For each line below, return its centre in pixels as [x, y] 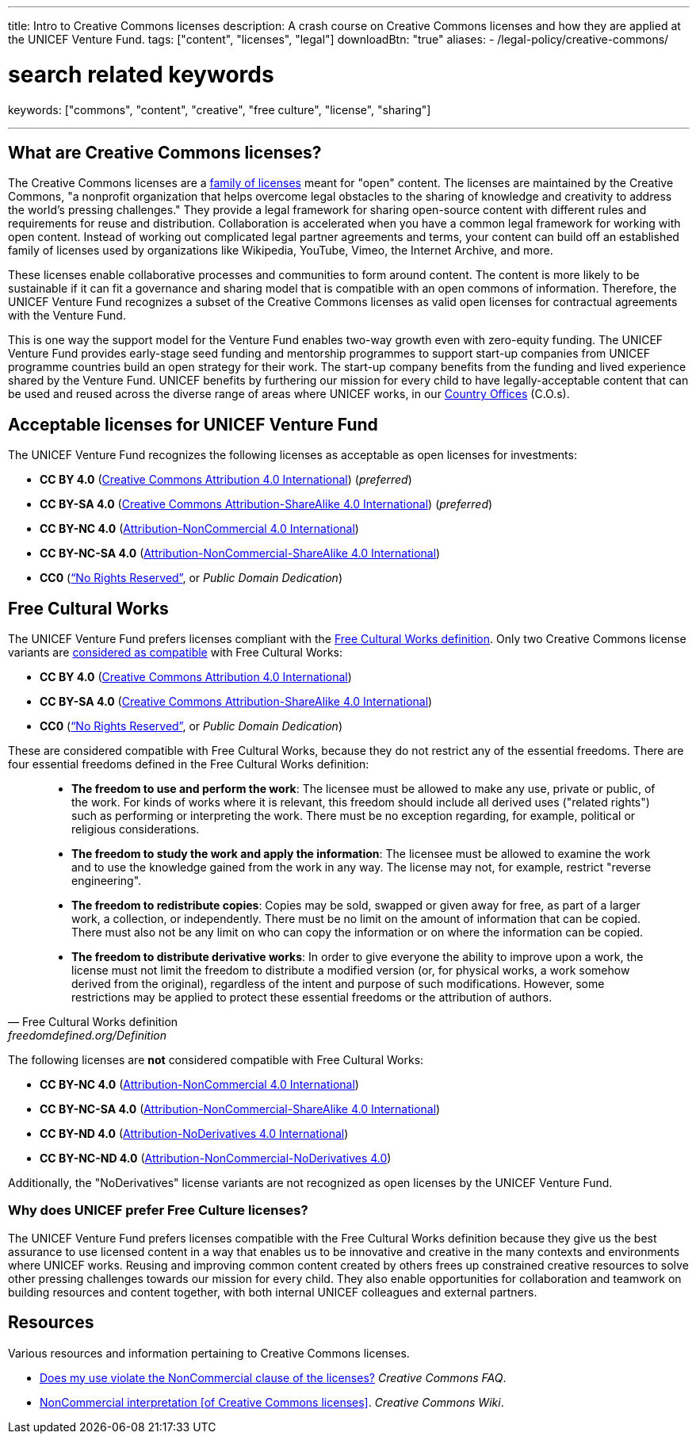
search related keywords [141, 74]
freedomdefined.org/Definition [88, 1036]
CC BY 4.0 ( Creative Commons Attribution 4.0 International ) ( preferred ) [226, 480]
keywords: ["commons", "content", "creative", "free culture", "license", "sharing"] [220, 109]
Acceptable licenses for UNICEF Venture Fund [193, 424]
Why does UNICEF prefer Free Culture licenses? [158, 1210]
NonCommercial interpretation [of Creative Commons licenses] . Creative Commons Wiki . [272, 1402]
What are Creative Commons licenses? [165, 152]
